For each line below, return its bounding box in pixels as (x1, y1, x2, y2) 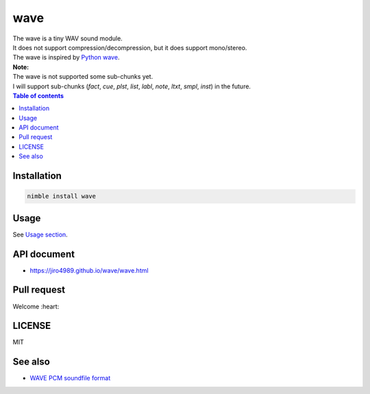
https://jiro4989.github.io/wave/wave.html (29, 266, 149, 274)
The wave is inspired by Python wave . (12, 53, 120, 62)
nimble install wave (27, 193, 96, 200)
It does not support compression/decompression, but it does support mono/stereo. (12, 43, 247, 51)
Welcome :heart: (12, 302, 60, 310)
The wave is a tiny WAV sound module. (12, 34, 123, 42)
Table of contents (12, 91, 64, 99)
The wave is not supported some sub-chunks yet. (12, 73, 153, 81)
